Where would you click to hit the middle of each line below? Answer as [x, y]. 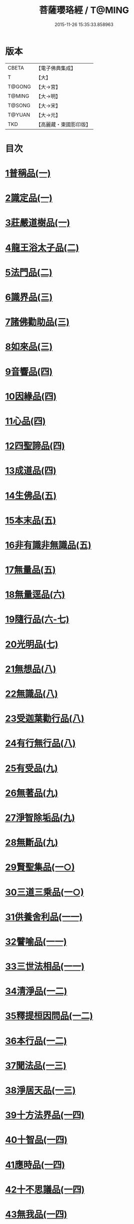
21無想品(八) [31, 669]
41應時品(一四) [35, 1165]
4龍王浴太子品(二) [42, 248]
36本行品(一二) [36, 1041]
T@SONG [19, 105]
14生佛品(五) [31, 496]
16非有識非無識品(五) [48, 545]
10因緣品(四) [31, 396]
